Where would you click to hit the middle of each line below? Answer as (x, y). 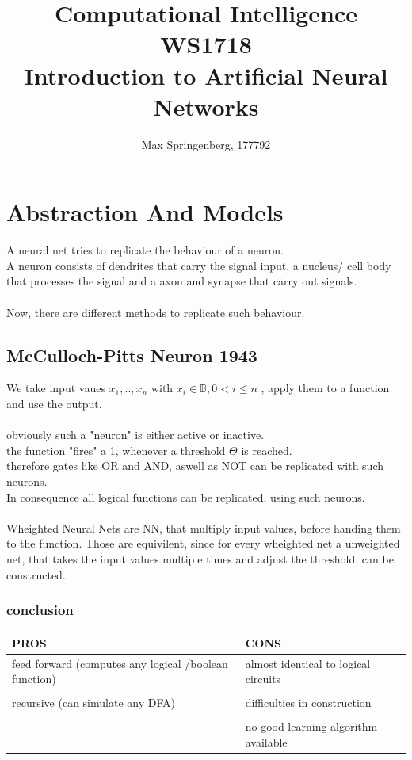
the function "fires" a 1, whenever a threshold (116, 450)
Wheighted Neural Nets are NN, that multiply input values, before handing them (204, 527)
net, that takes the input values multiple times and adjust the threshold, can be (200, 558)
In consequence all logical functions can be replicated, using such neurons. (186, 496)
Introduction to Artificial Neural (206, 75)
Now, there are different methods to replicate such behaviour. (156, 312)
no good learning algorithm (311, 726)
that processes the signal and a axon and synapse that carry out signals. (182, 281)
